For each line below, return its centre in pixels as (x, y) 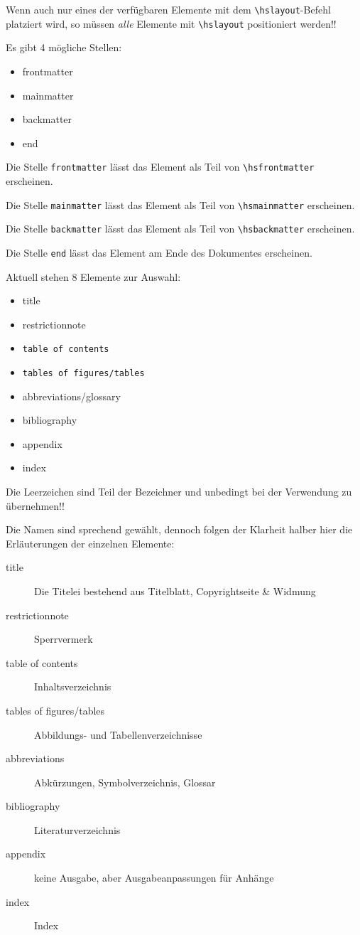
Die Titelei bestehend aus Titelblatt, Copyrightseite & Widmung (175, 591)
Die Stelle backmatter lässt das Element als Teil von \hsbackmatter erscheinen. (180, 229)
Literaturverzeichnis (77, 829)
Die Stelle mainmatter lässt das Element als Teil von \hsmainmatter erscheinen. (180, 204)
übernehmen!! (35, 505)
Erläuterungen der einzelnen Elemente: (90, 543)
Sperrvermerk (64, 639)
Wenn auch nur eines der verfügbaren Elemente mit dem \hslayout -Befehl (168, 9)
